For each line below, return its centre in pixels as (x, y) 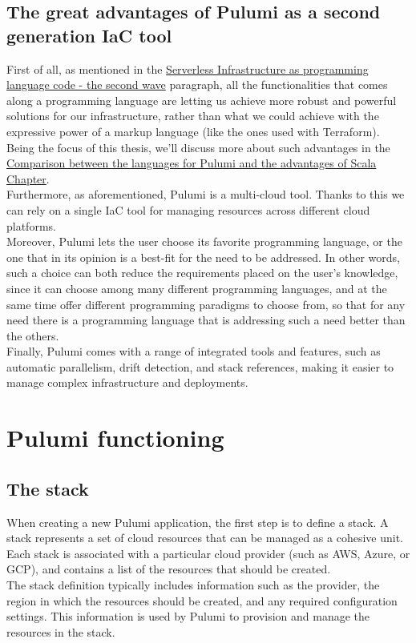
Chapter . (28, 178)
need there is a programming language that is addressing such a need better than (206, 320)
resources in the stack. (61, 631)
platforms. (31, 225)
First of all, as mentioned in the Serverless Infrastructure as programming (188, 68)
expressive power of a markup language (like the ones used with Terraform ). (193, 131)
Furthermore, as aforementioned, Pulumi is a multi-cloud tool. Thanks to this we (206, 194)
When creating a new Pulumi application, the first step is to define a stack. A (198, 522)
